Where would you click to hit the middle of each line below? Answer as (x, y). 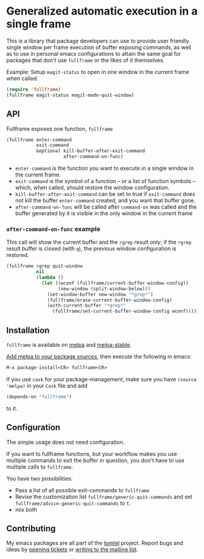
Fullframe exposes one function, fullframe (60, 129)
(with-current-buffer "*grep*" (87, 306)
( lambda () (50, 278)
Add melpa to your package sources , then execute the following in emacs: (99, 356)
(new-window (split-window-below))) (104, 289)
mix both (26, 509)
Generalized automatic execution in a (102, 11)
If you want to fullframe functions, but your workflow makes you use (92, 454)
